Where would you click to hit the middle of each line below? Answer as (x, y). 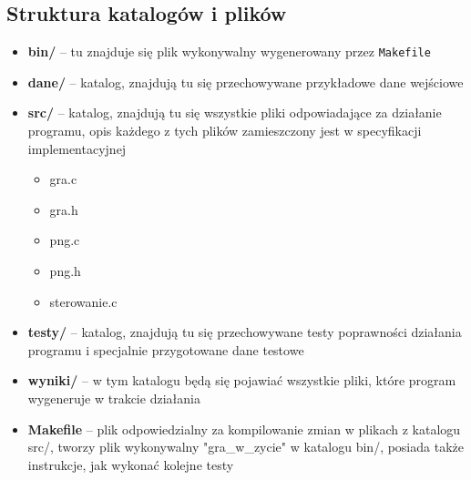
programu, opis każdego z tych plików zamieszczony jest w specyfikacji (225, 131)
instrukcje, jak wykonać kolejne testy (131, 464)
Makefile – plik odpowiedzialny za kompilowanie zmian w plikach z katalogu (244, 429)
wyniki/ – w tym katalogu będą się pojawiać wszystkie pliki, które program (242, 380)
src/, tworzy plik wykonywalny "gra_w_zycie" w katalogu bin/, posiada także (246, 447)
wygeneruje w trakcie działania (114, 398)
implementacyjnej (77, 148)
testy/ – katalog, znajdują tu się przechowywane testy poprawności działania (245, 332)
